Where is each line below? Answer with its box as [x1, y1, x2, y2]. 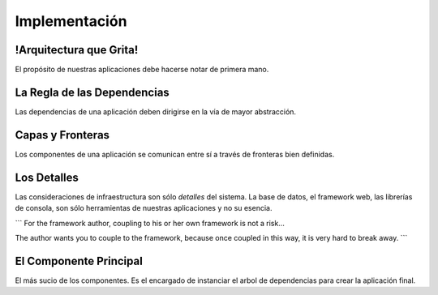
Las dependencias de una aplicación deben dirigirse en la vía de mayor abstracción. [15, 106, 296, 117]
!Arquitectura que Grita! [15, 43, 139, 57]
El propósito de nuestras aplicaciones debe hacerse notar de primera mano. [15, 65, 269, 75]
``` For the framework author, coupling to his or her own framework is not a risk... [15, 218, 286, 228]
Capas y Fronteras [15, 128, 109, 142]
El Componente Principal [15, 254, 144, 267]
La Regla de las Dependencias [15, 85, 170, 99]
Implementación [15, 12, 127, 30]
